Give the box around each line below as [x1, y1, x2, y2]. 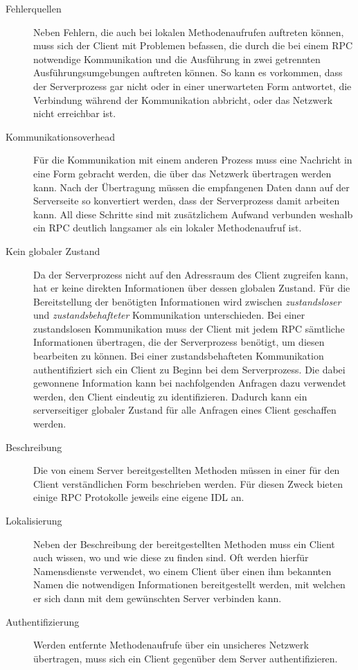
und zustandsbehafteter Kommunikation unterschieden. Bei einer [33, 308, 305, 322]
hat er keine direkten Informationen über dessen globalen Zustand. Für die [33, 281, 350, 295]
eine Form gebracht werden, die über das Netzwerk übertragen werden [33, 166, 332, 180]
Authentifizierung [6, 614, 80, 628]
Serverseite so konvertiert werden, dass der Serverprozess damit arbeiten [33, 193, 340, 208]
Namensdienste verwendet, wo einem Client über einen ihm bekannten [33, 563, 332, 578]
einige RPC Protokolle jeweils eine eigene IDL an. [33, 490, 244, 504]
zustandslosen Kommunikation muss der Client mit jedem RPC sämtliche [33, 321, 345, 335]
